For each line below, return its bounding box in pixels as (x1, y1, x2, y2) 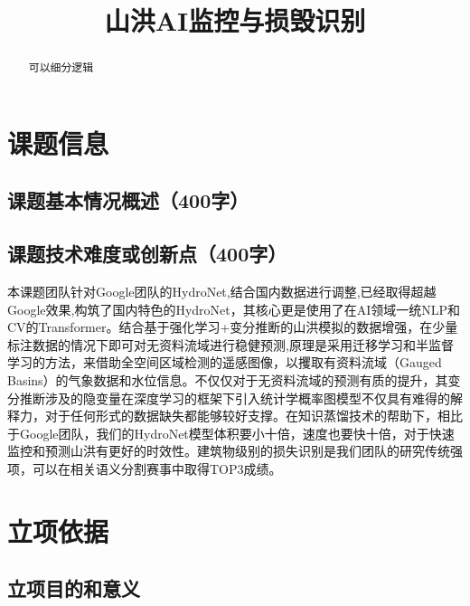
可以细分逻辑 (28, 60, 94, 75)
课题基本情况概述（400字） (7, 186, 249, 214)
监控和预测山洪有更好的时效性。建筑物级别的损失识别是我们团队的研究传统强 (7, 441, 463, 460)
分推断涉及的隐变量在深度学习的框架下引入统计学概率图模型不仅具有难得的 (7, 388, 450, 407)
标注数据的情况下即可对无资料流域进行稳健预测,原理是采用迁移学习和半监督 (7, 335, 454, 354)
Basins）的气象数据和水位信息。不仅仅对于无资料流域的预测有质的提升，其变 (7, 370, 461, 389)
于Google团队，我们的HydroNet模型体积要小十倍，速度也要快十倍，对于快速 (7, 423, 455, 442)
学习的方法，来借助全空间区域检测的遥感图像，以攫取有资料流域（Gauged (7, 353, 442, 372)
